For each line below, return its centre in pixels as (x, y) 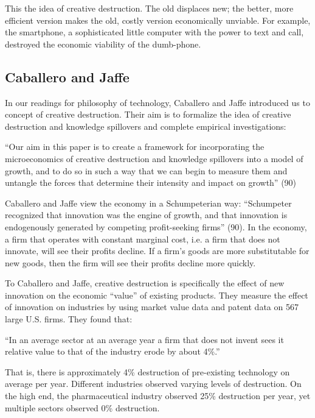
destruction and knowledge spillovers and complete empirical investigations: (146, 126)
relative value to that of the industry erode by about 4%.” (112, 351)
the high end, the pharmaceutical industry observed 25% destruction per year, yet (158, 396)
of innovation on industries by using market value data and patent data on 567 (152, 307)
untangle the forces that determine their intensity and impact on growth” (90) (151, 182)
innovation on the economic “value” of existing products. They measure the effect (157, 295)
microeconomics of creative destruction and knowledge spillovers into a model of (154, 158)
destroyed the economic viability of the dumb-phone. (103, 44)
